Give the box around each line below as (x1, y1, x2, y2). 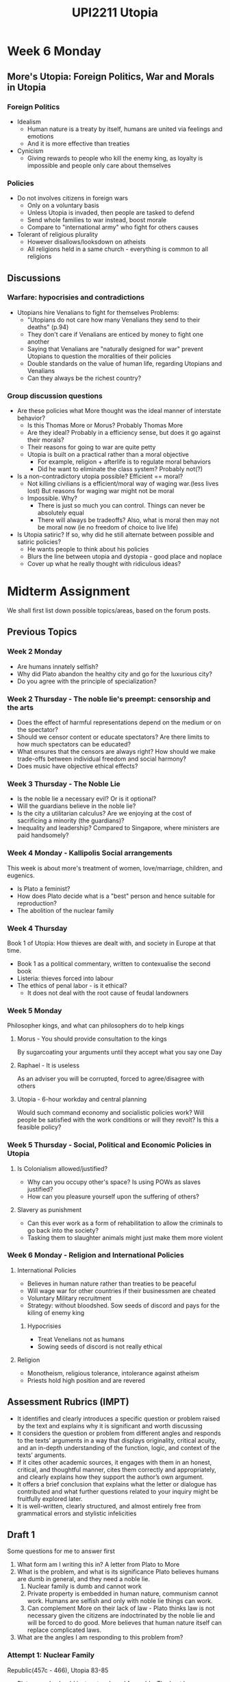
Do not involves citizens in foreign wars (16, 194, 129, 202)
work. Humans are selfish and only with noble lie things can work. (27, 1597, 214, 1605)
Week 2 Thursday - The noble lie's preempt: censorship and (7, 694, 211, 704)
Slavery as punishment (16, 1205, 82, 1213)
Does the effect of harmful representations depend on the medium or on (16, 718, 221, 726)
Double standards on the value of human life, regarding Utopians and (27, 359, 222, 368)
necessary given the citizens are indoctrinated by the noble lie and (27, 1611, 216, 1620)
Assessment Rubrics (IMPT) (7, 1396, 129, 1408)
